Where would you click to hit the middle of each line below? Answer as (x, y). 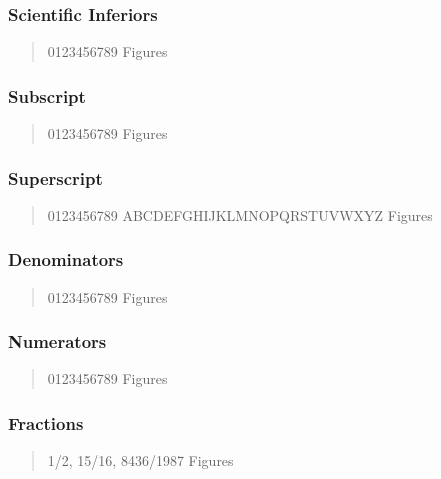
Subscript (47, 95)
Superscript (55, 177)
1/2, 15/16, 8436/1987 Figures (140, 460)
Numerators (57, 341)
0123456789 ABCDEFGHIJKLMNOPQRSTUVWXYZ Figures (240, 214)
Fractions (46, 422)
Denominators (66, 259)
